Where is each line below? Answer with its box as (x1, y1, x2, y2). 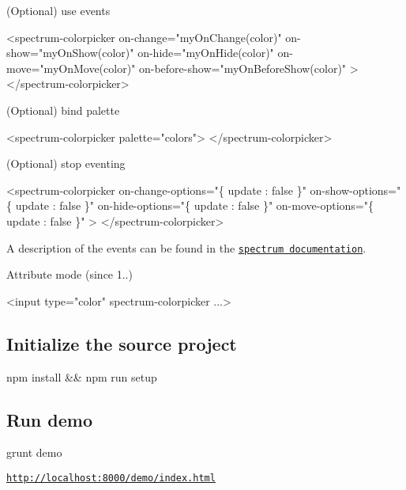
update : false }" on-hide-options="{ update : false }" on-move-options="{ (15, 197, 374, 214)
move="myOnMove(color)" (6, 59, 136, 76)
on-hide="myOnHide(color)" (137, 44, 274, 61)
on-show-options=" (310, 181, 401, 198)
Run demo (6, 407, 93, 431)
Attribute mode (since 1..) (6, 266, 133, 283)
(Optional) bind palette (6, 101, 120, 118)
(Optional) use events (6, 2, 111, 18)
